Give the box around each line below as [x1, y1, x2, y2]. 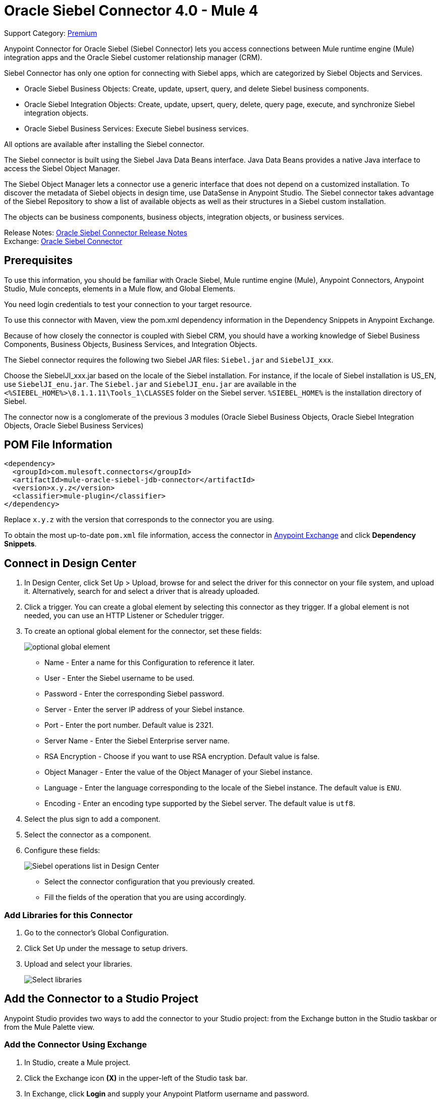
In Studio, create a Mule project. [24, 1058, 131, 1067]
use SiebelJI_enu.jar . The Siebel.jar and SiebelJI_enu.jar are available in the [4, 379, 297, 388]
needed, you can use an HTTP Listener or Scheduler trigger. [24, 611, 225, 620]
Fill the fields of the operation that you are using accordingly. [44, 893, 246, 902]
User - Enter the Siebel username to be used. [44, 674, 195, 683]
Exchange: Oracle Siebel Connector [4, 236, 123, 245]
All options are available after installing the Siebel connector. [4, 139, 205, 148]
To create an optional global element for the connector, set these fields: [24, 627, 262, 636]
